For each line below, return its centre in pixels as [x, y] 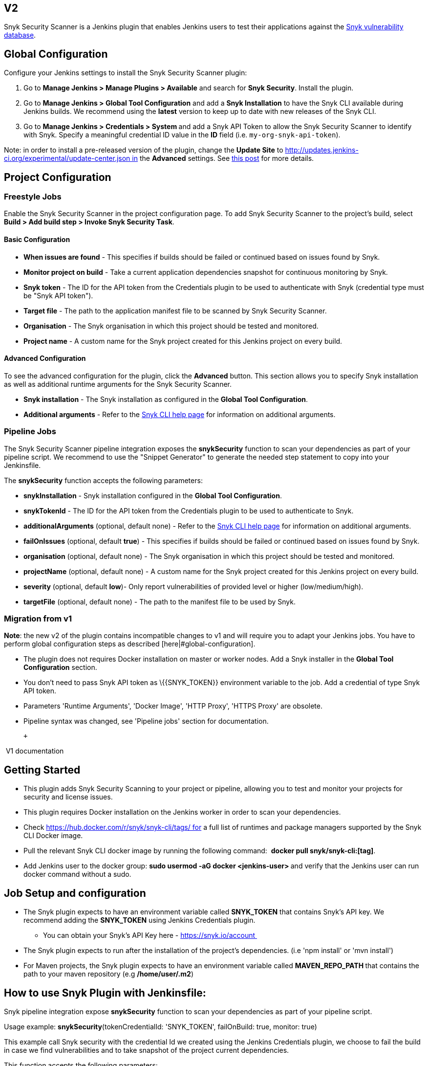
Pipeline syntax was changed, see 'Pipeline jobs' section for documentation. [146, 721]
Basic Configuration [37, 240]
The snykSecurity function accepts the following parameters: [103, 480]
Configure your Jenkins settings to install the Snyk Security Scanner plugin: [126, 73]
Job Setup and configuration [75, 893]
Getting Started [42, 770]
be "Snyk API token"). [58, 295]
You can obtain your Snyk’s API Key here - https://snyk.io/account [149, 935]
